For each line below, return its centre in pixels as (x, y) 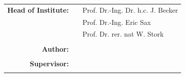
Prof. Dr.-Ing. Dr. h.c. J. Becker (130, 10)
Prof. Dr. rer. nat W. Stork (123, 34)
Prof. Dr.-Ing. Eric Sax (116, 22)
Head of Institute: (38, 10)
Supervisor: (49, 63)
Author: (55, 48)
